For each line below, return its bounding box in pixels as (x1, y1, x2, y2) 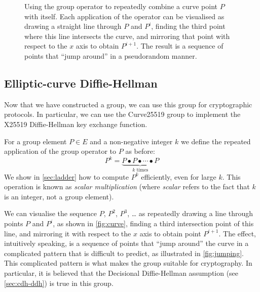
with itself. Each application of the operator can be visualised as (24, 11, 225, 21)
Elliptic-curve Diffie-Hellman (4, 75, 158, 91)
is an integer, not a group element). (4, 191, 114, 201)
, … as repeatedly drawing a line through (127, 208, 253, 219)
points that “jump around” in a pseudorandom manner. (24, 50, 197, 61)
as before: (125, 146, 155, 156)
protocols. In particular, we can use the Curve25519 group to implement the (4, 109, 241, 119)
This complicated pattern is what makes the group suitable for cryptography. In (4, 258, 252, 268)
